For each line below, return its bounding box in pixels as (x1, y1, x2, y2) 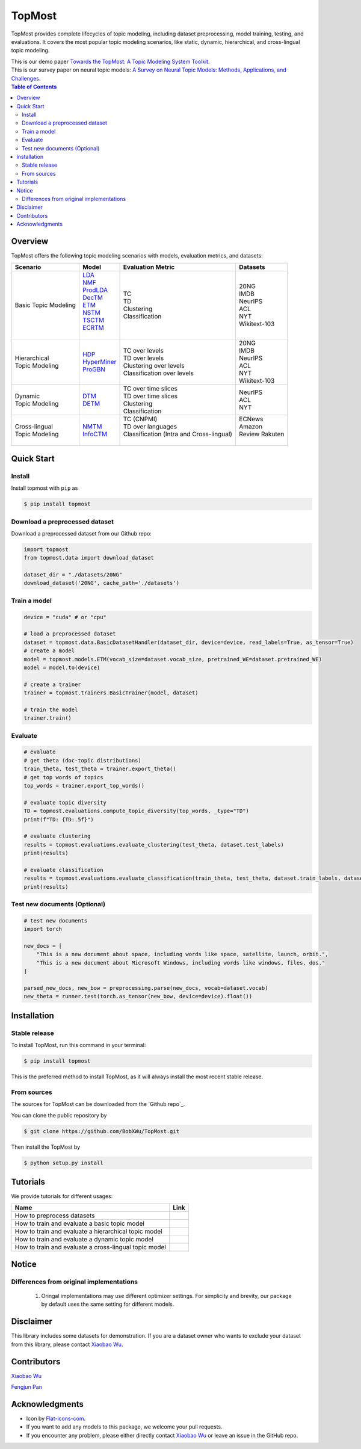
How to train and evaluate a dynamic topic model (14, 1235, 153, 1244)
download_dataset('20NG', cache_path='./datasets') (23, 579, 180, 587)
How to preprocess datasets (14, 1211, 95, 1220)
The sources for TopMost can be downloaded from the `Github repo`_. (11, 1101, 185, 1108)
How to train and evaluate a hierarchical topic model (14, 1228, 162, 1236)
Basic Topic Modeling (14, 301, 76, 309)
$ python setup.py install (23, 1159, 103, 1166)
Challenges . (11, 75, 41, 82)
